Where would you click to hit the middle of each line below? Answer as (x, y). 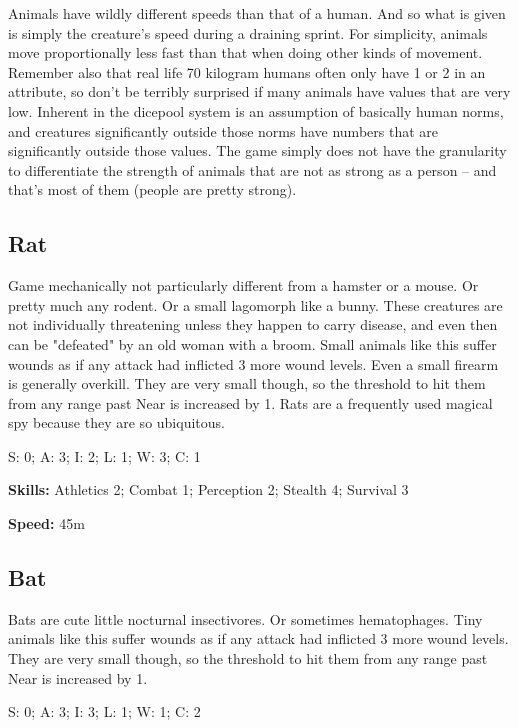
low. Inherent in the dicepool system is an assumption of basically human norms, (256, 110)
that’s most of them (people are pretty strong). (152, 189)
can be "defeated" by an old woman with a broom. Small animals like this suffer (252, 343)
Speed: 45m (46, 523)
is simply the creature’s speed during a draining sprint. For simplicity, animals (248, 32)
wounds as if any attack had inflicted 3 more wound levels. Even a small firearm (253, 363)
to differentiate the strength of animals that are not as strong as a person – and (252, 169)
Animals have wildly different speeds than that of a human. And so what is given (257, 13)
